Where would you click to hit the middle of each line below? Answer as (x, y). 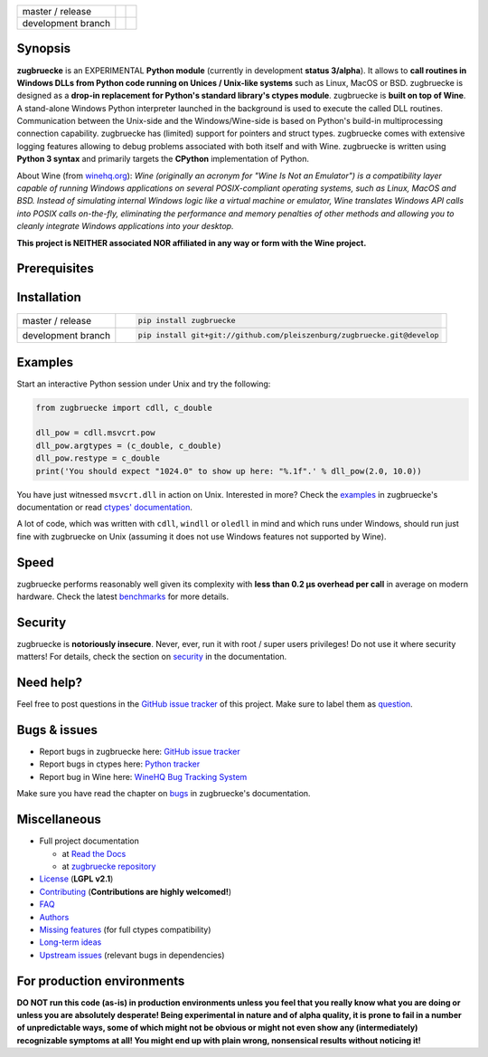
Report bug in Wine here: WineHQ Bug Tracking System (143, 776)
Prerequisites (55, 268)
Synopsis (44, 48)
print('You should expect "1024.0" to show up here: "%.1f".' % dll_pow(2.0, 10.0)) (229, 471)
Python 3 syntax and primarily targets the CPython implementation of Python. (163, 159)
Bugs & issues (57, 730)
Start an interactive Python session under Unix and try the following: (144, 384)
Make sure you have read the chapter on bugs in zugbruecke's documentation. (164, 794)
